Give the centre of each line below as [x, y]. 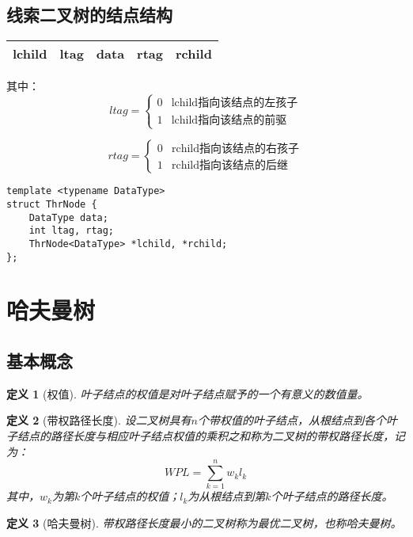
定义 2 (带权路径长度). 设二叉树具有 [99, 420]
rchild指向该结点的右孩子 [235, 149]
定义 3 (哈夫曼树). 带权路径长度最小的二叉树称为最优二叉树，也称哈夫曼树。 [204, 522]
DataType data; [68, 217]
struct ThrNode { [52, 205]
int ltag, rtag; [72, 231]
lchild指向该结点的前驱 [229, 121]
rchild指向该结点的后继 [229, 166]
